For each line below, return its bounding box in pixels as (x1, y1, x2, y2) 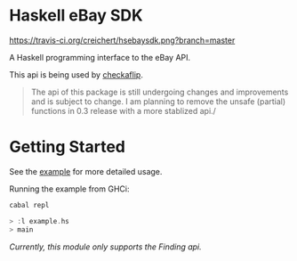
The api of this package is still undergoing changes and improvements (30, 86, 289, 97)
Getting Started (9, 137, 126, 157)
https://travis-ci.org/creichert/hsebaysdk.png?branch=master (9, 35, 236, 45)
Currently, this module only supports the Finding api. (9, 241, 202, 252)
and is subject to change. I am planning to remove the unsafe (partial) (30, 95, 286, 107)
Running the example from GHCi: (9, 184, 130, 194)
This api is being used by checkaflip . (9, 69, 144, 80)
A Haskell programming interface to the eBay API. (9, 52, 191, 62)
